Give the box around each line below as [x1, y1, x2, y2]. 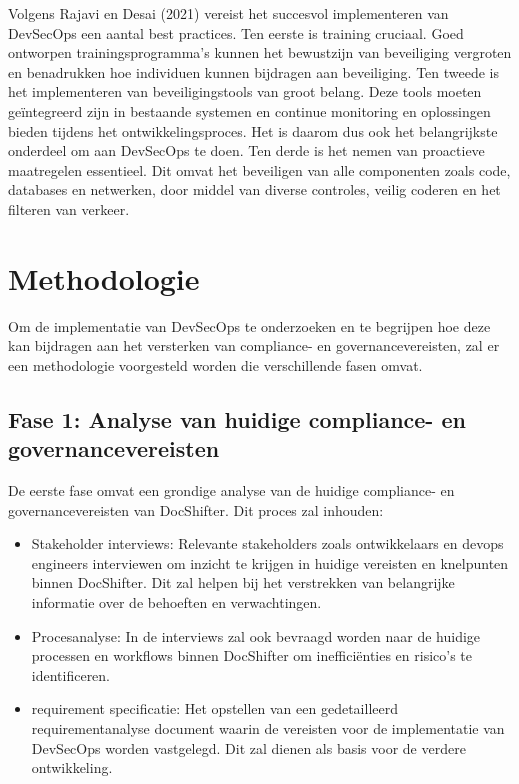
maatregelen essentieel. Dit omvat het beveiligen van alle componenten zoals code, [8, 159, 511, 180]
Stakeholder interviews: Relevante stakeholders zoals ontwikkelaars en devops [31, 533, 504, 554]
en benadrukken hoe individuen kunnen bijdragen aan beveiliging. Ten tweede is [8, 61, 500, 82]
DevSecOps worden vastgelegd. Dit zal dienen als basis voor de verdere [31, 737, 466, 758]
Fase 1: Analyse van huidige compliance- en [8, 403, 466, 434]
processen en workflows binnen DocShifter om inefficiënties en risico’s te [31, 645, 473, 666]
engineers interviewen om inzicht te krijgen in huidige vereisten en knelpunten [31, 552, 509, 573]
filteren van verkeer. [8, 198, 130, 219]
